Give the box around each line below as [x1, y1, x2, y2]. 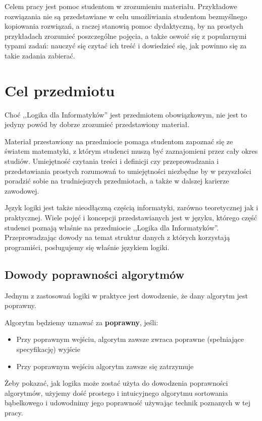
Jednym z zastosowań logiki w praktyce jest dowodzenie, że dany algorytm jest [5, 290, 248, 300]
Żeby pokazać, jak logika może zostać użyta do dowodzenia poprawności [5, 378, 228, 388]
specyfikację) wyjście [16, 343, 80, 354]
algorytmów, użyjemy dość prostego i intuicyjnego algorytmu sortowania [5, 387, 228, 398]
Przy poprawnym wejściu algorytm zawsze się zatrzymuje [16, 360, 194, 371]
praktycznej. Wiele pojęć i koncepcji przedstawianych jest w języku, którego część [5, 212, 257, 223]
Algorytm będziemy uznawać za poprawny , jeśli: [5, 317, 159, 327]
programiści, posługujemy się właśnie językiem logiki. [5, 242, 170, 252]
